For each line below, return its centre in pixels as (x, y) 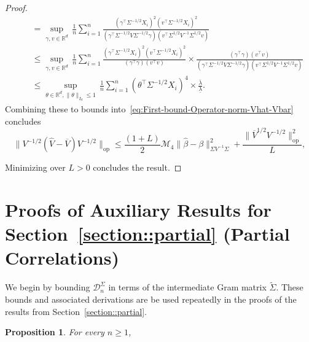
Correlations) (62, 258)
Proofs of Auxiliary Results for (138, 209)
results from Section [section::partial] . (76, 311)
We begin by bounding (48, 287)
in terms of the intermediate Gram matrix (187, 287)
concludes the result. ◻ (137, 167)
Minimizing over (35, 167)
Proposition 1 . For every (55, 332)
